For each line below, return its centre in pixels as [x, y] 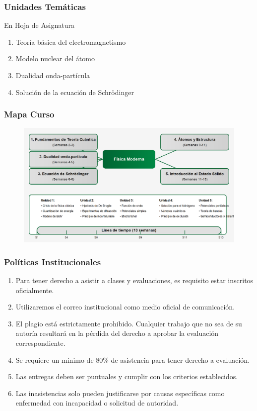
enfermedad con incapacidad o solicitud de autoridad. [97, 403]
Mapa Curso [29, 114]
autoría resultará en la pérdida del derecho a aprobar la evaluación [117, 333]
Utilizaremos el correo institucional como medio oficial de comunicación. [125, 307]
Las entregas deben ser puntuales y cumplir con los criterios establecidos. [127, 376]
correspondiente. [40, 343]
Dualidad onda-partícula [53, 75]
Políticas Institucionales [53, 261]
